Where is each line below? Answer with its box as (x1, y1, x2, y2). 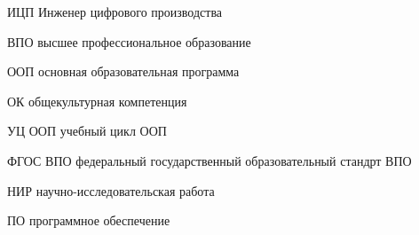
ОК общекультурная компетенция (7, 91, 187, 110)
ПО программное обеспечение (7, 211, 170, 230)
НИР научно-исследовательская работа (7, 181, 215, 200)
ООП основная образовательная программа (7, 62, 240, 81)
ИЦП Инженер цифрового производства (7, 3, 223, 20)
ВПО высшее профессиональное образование (7, 32, 251, 51)
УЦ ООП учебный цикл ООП (7, 121, 167, 140)
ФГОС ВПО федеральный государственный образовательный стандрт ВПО (7, 151, 412, 169)
